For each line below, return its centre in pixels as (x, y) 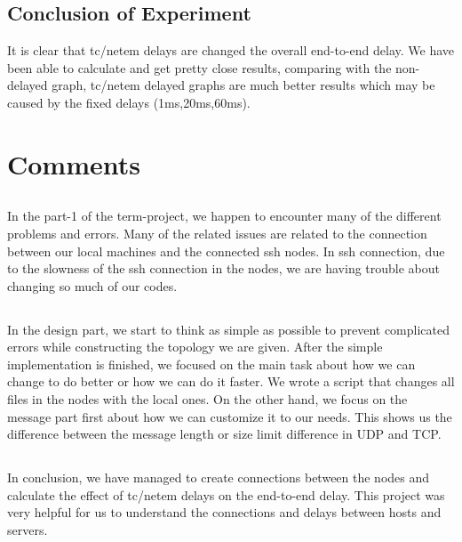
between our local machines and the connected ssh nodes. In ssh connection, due (226, 251)
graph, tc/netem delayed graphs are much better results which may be (243, 85)
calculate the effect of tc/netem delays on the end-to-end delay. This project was (226, 494)
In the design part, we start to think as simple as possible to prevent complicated (229, 329)
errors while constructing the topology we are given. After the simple (195, 347)
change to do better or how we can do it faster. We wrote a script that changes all (231, 381)
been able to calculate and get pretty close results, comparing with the (199, 67)
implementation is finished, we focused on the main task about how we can (211, 364)
